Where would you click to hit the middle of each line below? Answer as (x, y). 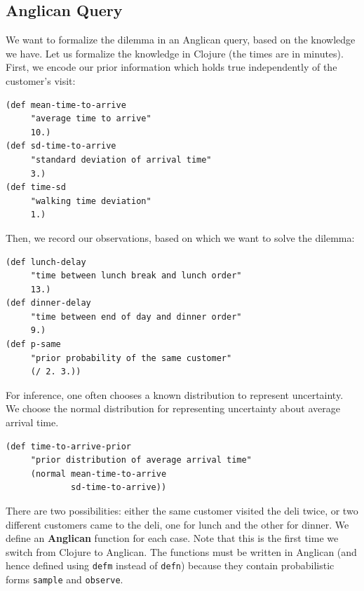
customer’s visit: (41, 80)
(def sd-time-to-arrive (61, 146)
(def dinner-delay (48, 303)
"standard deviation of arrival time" (121, 159)
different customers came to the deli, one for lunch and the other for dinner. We (177, 524)
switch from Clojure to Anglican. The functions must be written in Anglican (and (181, 551)
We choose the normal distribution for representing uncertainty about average (173, 408)
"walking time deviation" (91, 201)
